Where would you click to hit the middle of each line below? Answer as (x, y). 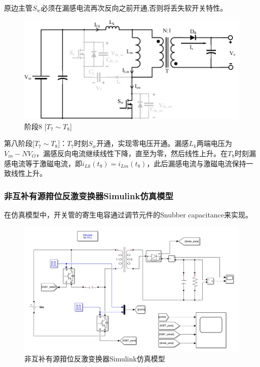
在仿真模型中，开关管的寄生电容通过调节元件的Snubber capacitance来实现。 (128, 214)
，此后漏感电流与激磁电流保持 (196, 163)
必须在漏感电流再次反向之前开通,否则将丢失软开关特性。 (134, 8)
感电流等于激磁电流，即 (43, 163)
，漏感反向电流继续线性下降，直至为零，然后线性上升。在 (132, 153)
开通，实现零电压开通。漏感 (143, 143)
